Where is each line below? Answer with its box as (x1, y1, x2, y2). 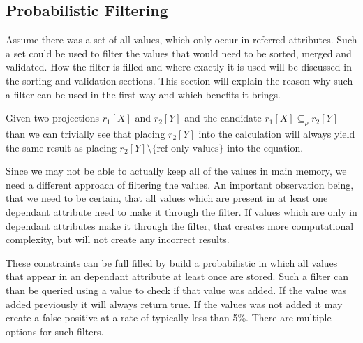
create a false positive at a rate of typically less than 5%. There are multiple (6, 310, 332, 325)
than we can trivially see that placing (6, 126, 165, 140)
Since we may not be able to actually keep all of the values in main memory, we (6, 163, 347, 178)
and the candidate (184, 110, 262, 125)
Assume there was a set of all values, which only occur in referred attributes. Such (6, 32, 357, 47)
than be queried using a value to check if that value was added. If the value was (6, 282, 347, 297)
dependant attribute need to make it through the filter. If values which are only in (6, 204, 357, 219)
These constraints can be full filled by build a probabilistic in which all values (6, 255, 338, 270)
